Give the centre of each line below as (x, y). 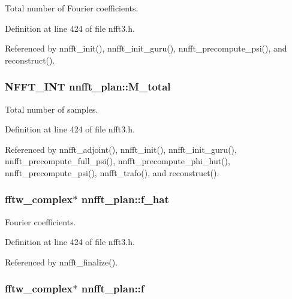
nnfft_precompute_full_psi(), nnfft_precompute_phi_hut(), (118, 161)
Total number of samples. (52, 109)
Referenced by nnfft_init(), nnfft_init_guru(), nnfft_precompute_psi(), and (146, 48)
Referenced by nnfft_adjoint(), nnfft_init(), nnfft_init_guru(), (121, 149)
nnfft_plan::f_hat (125, 199)
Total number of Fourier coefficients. (72, 8)
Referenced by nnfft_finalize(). (61, 262)
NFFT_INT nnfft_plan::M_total (88, 87)
